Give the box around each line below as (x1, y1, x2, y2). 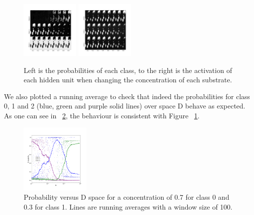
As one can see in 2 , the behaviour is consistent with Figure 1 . (4, 110, 200, 120)
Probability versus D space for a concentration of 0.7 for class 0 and (24, 192, 229, 202)
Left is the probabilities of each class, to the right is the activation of (24, 65, 232, 75)
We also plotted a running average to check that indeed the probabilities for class (4, 91, 250, 101)
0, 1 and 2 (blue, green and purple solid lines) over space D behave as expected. (4, 101, 246, 111)
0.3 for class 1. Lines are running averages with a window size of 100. (24, 201, 233, 212)
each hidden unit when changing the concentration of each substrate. (24, 74, 232, 85)
